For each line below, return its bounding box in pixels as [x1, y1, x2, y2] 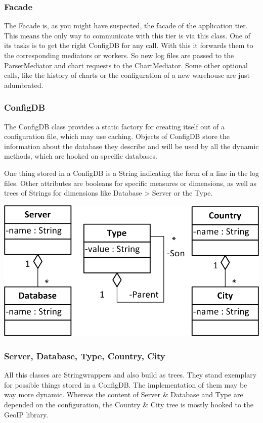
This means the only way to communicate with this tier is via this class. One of [4, 30, 251, 40]
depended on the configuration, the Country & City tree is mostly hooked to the [4, 399, 254, 409]
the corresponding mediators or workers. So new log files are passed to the [4, 50, 234, 60]
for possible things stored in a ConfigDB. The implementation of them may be [4, 379, 247, 390]
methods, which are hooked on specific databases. [4, 151, 157, 161]
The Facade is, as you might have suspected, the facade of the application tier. [4, 20, 248, 31]
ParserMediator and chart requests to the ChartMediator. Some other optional [4, 60, 248, 70]
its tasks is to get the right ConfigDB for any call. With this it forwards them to [4, 40, 253, 51]
